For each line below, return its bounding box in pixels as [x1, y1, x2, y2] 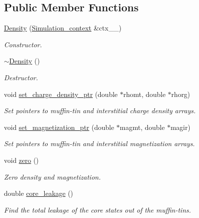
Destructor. [4, 72, 38, 82]
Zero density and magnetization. [4, 171, 101, 182]
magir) [170, 122, 191, 132]
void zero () [4, 155, 39, 165]
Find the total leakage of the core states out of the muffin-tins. [4, 204, 191, 215]
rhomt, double [123, 89, 166, 99]
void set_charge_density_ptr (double [4, 89, 118, 99]
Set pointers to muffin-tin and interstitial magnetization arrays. [4, 138, 195, 149]
